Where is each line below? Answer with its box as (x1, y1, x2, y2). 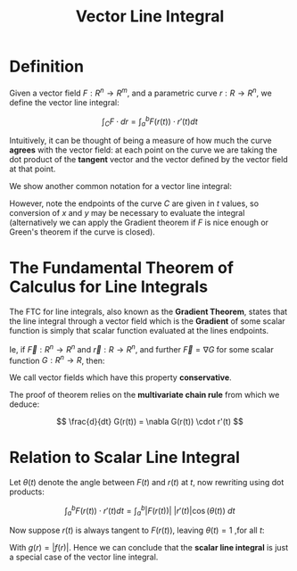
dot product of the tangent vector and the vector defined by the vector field (9, 154, 288, 165)
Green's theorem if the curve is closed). (9, 227, 156, 237)
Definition (9, 56, 85, 77)
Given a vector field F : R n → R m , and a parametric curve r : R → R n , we (9, 86, 272, 98)
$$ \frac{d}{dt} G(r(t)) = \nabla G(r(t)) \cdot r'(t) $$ (56, 417, 243, 427)
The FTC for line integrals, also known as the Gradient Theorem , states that (9, 306, 288, 317)
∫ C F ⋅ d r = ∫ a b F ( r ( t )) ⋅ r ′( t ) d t (102, 114, 198, 128)
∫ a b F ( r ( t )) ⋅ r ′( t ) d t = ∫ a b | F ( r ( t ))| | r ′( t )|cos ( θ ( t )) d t (64, 504, 235, 518)
